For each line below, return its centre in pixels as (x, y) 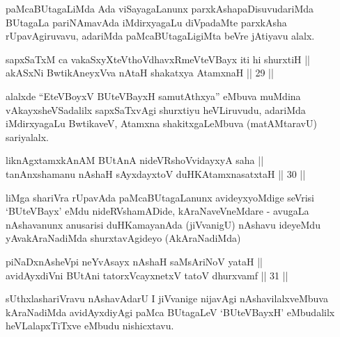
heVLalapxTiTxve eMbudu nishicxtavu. (90, 326)
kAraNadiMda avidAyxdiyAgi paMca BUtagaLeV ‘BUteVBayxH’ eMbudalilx (170, 312)
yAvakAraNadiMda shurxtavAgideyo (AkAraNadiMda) (123, 238)
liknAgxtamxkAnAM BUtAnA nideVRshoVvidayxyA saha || (135, 160)
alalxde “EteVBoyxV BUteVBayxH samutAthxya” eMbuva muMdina (153, 96)
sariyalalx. (27, 137)
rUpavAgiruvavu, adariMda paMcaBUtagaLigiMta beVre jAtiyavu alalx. (160, 36)
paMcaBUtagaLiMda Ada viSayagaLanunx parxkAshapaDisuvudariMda (160, 8)
